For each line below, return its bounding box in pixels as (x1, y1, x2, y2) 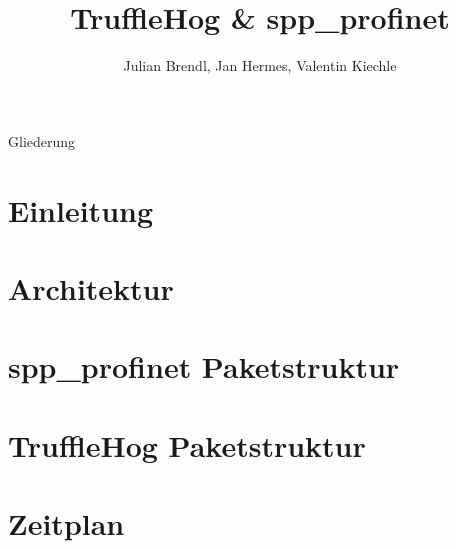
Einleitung (8, 189, 154, 230)
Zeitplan (8, 503, 125, 543)
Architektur (8, 267, 174, 308)
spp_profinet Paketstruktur (8, 346, 400, 387)
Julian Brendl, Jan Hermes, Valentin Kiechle (123, 55, 397, 76)
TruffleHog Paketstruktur (8, 424, 366, 465)
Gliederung (8, 130, 76, 151)
